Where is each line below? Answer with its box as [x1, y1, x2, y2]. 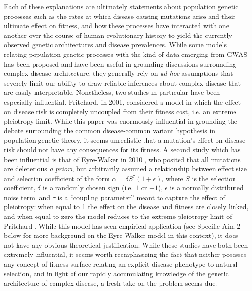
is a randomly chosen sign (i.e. [43, 182, 133, 193]
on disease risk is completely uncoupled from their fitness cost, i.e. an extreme [4, 106, 236, 116]
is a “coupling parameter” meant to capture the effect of [57, 192, 225, 202]
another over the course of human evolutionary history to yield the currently [4, 30, 232, 40]
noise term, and [4, 192, 51, 202]
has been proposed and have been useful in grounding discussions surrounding [4, 58, 236, 69]
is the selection [192, 173, 236, 183]
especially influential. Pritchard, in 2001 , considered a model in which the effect [4, 96, 241, 107]
